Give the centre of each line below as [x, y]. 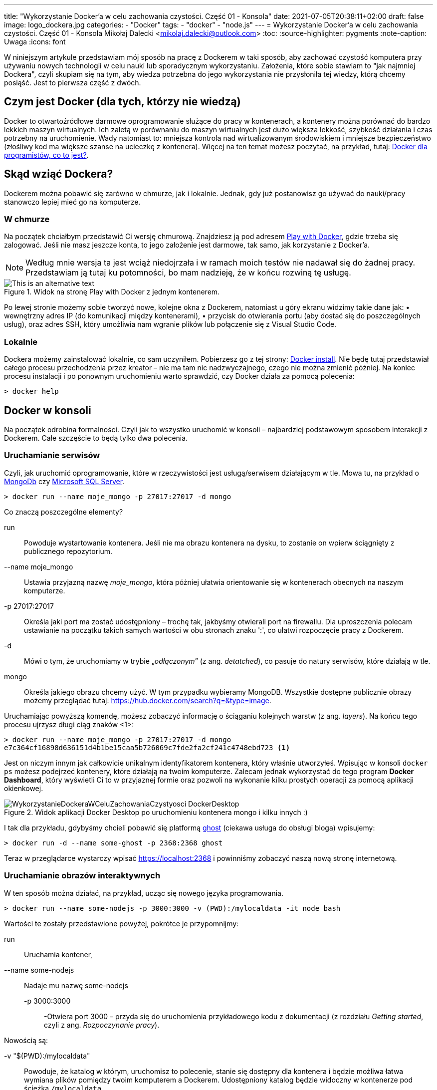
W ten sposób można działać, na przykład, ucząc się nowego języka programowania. [144, 893]
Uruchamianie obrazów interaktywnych [82, 876]
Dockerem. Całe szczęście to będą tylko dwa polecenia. [96, 438]
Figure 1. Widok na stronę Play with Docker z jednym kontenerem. [112, 292]
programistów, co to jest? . [46, 155]
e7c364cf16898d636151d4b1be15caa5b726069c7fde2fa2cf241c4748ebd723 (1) [147, 747]
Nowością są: [26, 1040]
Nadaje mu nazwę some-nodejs [76, 985]
